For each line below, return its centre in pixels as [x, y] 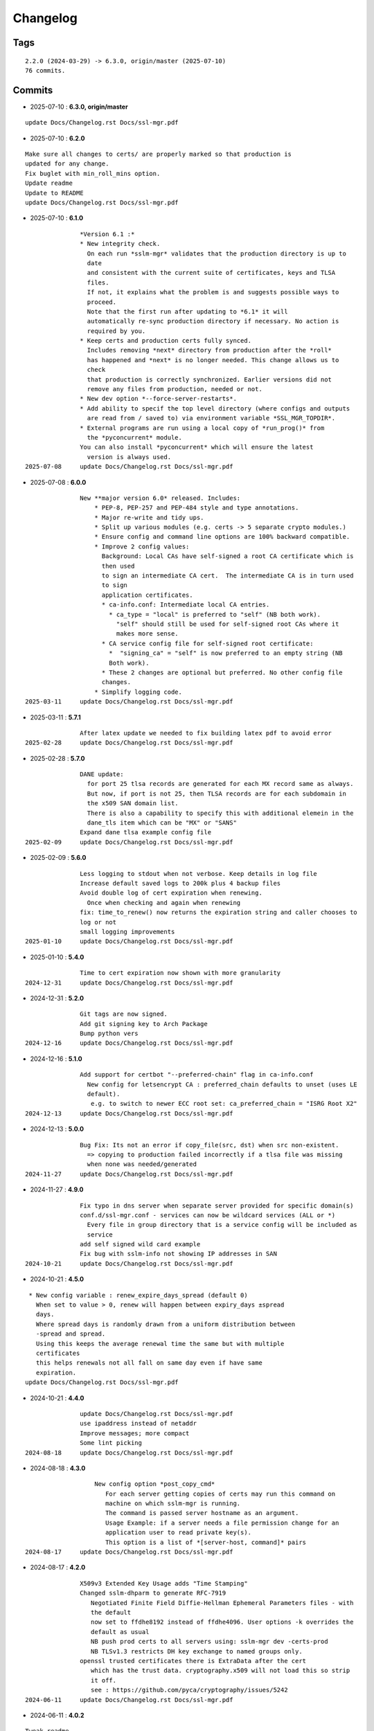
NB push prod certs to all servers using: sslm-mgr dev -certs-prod [209, 1642]
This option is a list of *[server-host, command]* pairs [206, 1542]
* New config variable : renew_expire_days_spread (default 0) [139, 1295]
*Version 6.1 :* [107, 234]
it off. [104, 1680]
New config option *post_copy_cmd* [155, 1484]
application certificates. [147, 595]
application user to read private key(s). [178, 1533]
